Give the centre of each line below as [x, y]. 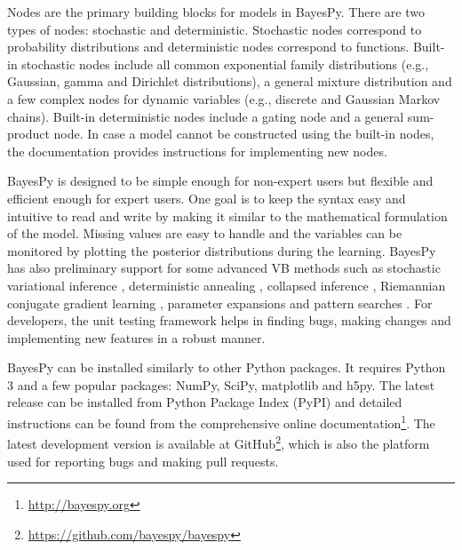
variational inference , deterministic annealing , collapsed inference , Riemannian [227, 285]
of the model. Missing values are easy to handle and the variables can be [205, 233]
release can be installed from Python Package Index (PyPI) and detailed [205, 402]
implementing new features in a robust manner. [136, 337]
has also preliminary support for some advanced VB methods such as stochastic [224, 268]
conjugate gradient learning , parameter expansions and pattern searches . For [220, 303]
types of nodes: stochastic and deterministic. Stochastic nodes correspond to [215, 29]
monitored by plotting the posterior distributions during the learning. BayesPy [222, 250]
